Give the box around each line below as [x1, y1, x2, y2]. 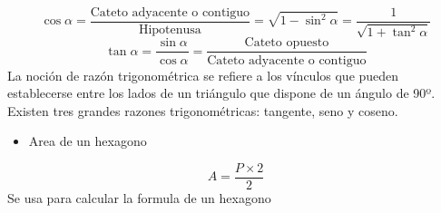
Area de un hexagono [28, 131, 147, 150]
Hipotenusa [138, 24, 201, 37]
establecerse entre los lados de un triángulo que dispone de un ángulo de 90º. [7, 83, 436, 102]
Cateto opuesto [244, 36, 329, 50]
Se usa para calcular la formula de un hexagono [7, 188, 271, 207]
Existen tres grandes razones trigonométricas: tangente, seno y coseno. [7, 101, 398, 120]
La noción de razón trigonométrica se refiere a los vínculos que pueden [7, 65, 399, 84]
